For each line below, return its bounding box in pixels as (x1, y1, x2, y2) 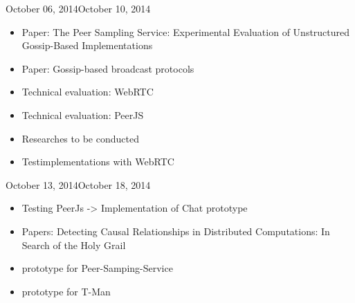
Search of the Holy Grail (21, 237, 126, 252)
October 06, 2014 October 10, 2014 (6, 1, 151, 15)
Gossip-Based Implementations (21, 38, 153, 53)
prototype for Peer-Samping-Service (21, 261, 173, 275)
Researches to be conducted (21, 131, 139, 145)
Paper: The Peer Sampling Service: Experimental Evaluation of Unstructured (21, 24, 350, 39)
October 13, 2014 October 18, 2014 (6, 177, 151, 192)
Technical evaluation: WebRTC (21, 84, 154, 99)
